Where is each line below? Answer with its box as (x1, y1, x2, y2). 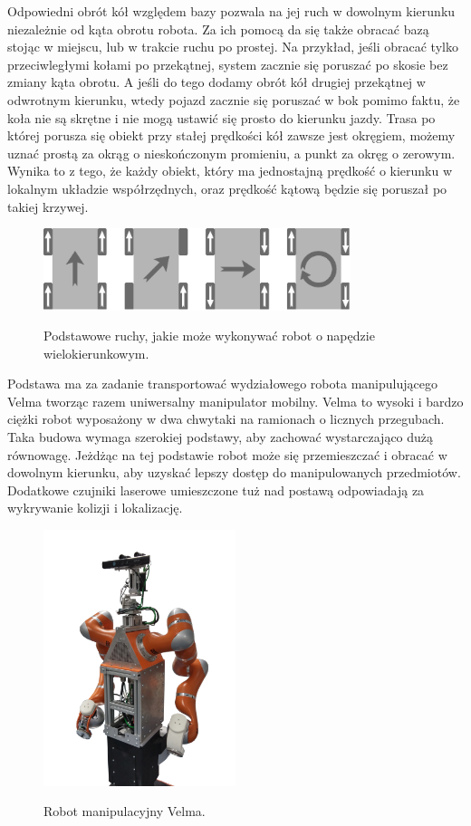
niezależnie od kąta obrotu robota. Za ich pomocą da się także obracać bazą (7, 19, 429, 38)
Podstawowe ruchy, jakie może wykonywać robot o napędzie (43, 326, 375, 345)
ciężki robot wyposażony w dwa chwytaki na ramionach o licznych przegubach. (7, 409, 445, 428)
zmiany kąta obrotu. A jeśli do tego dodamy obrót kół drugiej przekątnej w (7, 72, 426, 91)
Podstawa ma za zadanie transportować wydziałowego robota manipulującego (7, 374, 437, 393)
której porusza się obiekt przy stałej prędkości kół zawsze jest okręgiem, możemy (7, 126, 456, 145)
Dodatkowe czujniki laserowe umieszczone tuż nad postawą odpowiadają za (7, 480, 425, 499)
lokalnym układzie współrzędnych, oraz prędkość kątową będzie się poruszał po (7, 178, 447, 197)
